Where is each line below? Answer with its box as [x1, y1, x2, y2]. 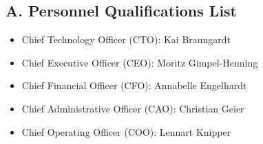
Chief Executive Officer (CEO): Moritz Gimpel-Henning [21, 55, 258, 69]
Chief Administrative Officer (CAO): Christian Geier [21, 101, 244, 115]
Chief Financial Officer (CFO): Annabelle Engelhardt [21, 78, 247, 93]
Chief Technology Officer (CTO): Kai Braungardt [21, 32, 231, 47]
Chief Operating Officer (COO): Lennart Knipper [21, 124, 231, 139]
